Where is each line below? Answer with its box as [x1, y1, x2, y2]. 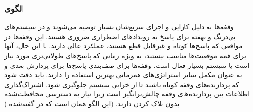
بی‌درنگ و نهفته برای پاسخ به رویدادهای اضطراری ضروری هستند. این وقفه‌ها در [4, 31, 236, 41]
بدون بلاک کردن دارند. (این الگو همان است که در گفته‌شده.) [4, 98, 180, 108]
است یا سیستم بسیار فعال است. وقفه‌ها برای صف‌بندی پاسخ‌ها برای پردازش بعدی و [4, 60, 250, 70]
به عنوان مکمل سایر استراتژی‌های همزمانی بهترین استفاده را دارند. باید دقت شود [4, 69, 242, 80]
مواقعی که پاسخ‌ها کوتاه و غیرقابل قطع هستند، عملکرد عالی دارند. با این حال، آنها [4, 41, 243, 51]
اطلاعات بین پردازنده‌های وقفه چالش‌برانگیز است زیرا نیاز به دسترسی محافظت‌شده [4, 89, 250, 99]
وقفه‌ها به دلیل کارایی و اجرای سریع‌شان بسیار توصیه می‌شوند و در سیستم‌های [4, 22, 234, 32]
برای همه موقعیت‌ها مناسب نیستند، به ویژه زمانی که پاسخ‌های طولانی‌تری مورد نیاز [4, 50, 246, 60]
